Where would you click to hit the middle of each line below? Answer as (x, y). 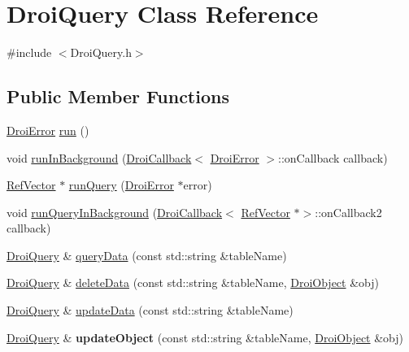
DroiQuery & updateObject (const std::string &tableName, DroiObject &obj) (205, 337)
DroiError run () (48, 130)
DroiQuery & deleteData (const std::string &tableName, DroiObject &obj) (193, 282)
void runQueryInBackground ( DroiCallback (115, 212)
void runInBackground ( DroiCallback (99, 157)
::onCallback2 (348, 212)
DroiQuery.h (101, 52)
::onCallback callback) (333, 157)
